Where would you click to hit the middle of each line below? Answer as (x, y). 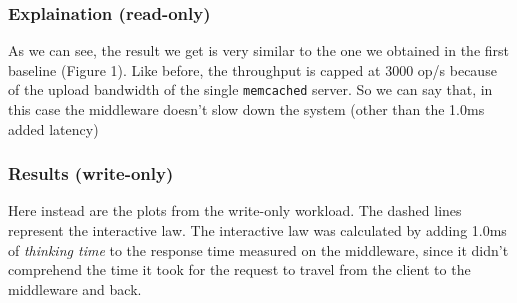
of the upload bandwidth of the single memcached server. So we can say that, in (250, 89)
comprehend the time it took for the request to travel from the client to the (239, 269)
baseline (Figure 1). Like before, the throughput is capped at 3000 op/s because (252, 69)
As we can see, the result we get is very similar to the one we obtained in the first (259, 50)
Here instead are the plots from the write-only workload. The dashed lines (235, 210)
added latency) (53, 128)
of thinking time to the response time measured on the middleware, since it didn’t (258, 249)
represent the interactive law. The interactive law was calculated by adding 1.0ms (257, 230)
